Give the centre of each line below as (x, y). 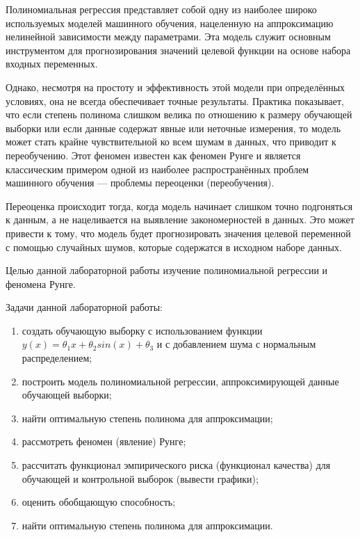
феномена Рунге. (41, 283)
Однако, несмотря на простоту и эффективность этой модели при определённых (175, 87)
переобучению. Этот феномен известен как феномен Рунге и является (153, 155)
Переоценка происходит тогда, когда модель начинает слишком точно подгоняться (179, 206)
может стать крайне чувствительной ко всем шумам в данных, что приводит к (171, 142)
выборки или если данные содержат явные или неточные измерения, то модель (173, 128)
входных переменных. (52, 64)
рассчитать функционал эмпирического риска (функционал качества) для (176, 465)
